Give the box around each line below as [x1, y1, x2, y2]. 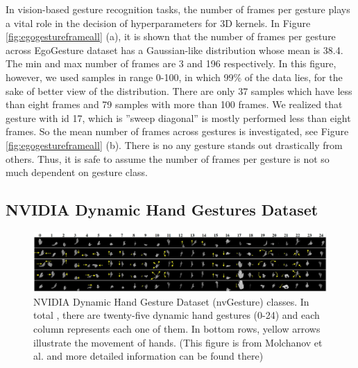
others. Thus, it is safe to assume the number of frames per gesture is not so [6, 151, 330, 166]
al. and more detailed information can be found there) [33, 349, 264, 363]
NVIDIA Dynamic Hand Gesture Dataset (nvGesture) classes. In [33, 294, 309, 308]
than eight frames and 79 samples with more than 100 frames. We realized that [6, 97, 343, 112]
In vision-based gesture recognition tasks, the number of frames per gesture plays [6, 2, 350, 16]
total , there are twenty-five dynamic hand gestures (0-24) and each [33, 308, 320, 322]
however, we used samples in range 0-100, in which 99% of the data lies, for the [6, 69, 343, 84]
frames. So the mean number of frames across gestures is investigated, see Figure [6, 124, 349, 139]
